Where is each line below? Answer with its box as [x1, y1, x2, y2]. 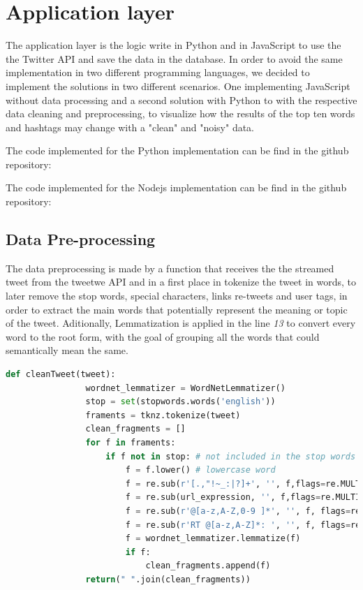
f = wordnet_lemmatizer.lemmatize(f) [125, 533, 301, 544]
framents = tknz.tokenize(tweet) [85, 410, 241, 420]
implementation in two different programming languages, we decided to [6, 65, 310, 80]
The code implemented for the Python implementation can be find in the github [6, 143, 349, 158]
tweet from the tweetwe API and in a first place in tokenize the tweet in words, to [6, 274, 357, 289]
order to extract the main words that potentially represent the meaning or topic [6, 302, 348, 316]
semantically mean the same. [6, 343, 128, 357]
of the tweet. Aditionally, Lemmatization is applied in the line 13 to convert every [6, 316, 356, 330]
